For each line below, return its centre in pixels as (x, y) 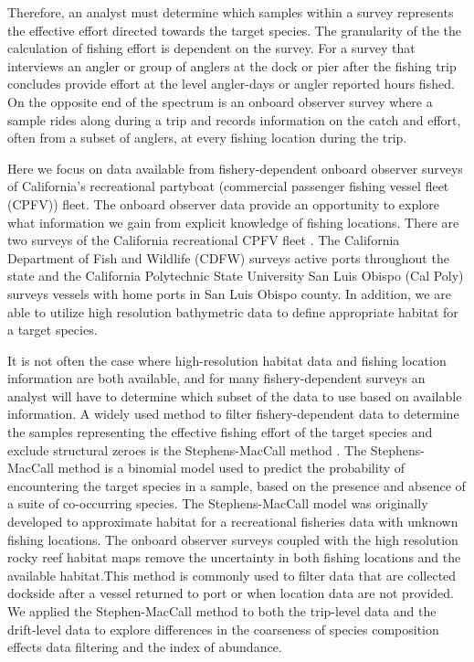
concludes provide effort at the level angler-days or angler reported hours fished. (231, 84)
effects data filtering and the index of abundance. (145, 647)
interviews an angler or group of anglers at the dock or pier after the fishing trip (232, 65)
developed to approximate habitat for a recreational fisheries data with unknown (233, 522)
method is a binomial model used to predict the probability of (232, 468)
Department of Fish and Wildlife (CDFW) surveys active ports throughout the (228, 257)
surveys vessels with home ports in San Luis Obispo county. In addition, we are (229, 293)
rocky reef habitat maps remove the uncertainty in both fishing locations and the (234, 557)
